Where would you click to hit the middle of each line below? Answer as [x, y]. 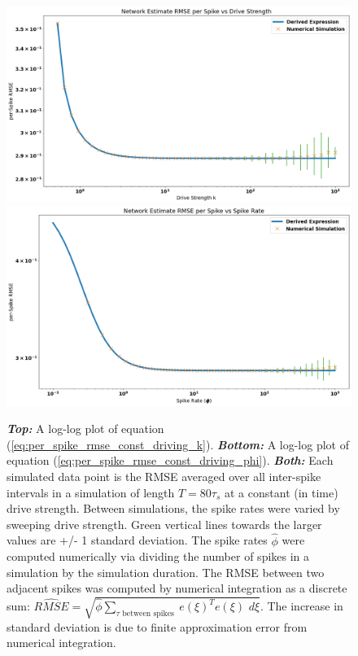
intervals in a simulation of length [91, 492]
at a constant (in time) [282, 492]
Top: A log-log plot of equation [85, 429]
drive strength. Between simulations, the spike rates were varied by [173, 508]
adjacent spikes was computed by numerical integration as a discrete [177, 588]
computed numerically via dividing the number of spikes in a [158, 556]
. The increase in [301, 606]
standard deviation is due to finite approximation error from [157, 626]
